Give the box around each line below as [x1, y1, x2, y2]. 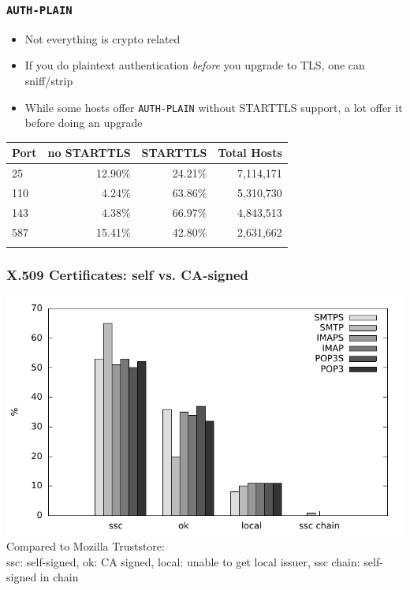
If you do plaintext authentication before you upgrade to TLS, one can [24, 57, 365, 73]
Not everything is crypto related [24, 30, 181, 47]
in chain [39, 569, 79, 585]
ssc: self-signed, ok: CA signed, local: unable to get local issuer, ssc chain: [6, 553, 360, 569]
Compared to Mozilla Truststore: [6, 538, 165, 555]
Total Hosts [218, 144, 282, 161]
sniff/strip [24, 72, 73, 88]
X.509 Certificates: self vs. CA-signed [6, 264, 248, 284]
